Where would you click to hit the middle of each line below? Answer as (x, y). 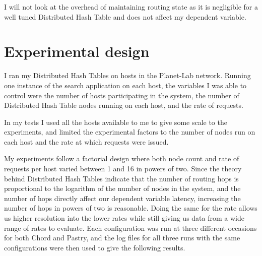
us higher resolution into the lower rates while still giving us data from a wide (124, 218)
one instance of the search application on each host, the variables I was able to (125, 85)
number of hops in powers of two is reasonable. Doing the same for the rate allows (131, 208)
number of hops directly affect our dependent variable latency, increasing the (122, 198)
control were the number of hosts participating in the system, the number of (122, 95)
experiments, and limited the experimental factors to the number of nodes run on (130, 132)
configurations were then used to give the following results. (95, 247)
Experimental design (77, 51)
